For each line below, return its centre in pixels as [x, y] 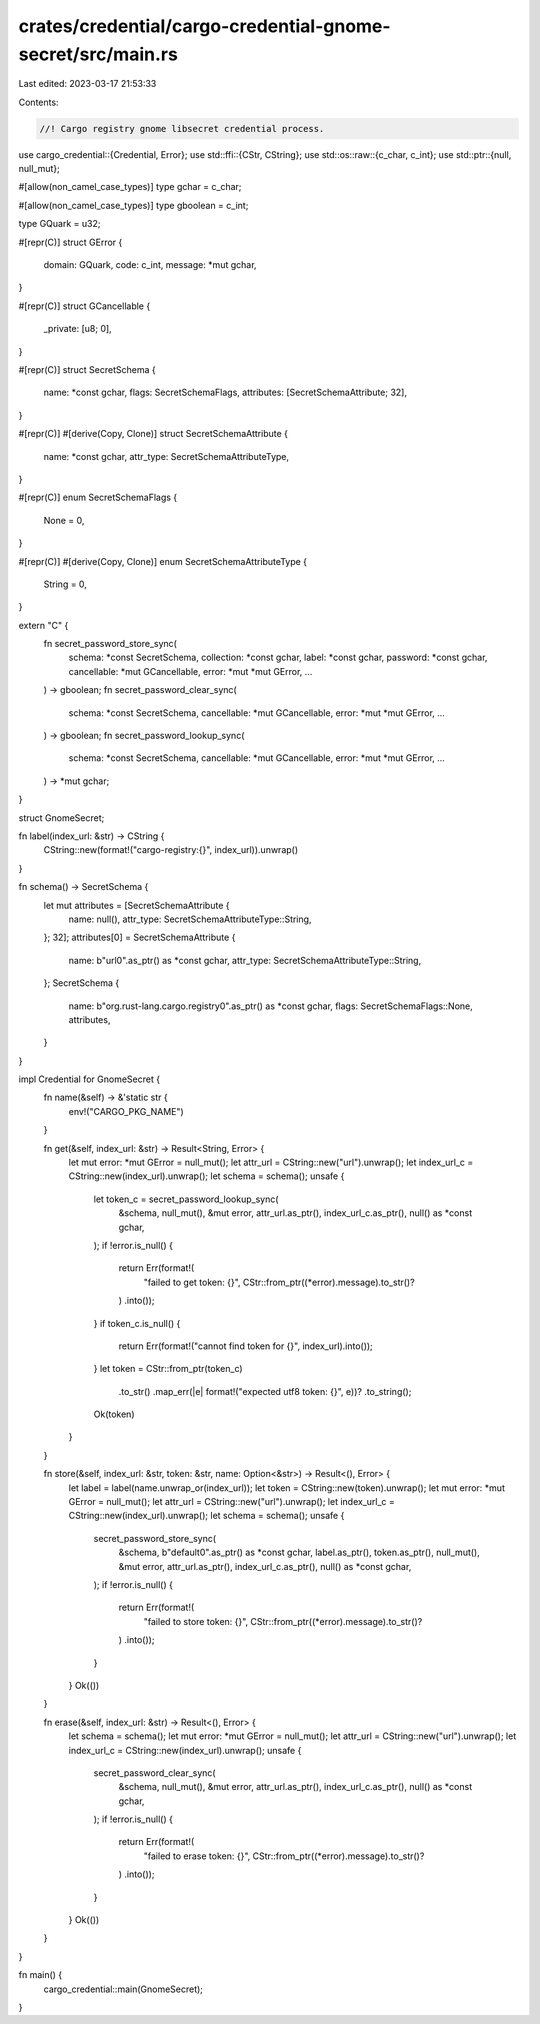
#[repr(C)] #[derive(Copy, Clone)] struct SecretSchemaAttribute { [153, 434]
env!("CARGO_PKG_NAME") [126, 1111]
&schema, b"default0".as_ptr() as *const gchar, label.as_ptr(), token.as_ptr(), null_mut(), [299, 1552]
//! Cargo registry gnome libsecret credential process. [182, 128]
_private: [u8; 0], [77, 329]
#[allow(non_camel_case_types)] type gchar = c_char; [130, 187]
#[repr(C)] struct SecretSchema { [87, 369]
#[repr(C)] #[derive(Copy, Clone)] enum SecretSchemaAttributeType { [163, 561]
